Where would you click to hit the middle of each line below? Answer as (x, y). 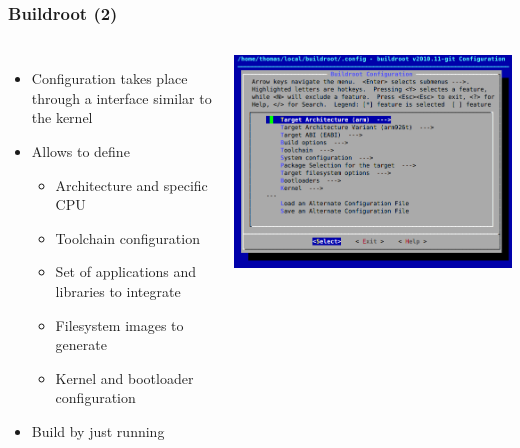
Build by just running (98, 430)
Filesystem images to (119, 324)
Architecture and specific (131, 184)
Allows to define (80, 151)
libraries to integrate (118, 290)
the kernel (62, 117)
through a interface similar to (121, 97)
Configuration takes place (109, 78)
